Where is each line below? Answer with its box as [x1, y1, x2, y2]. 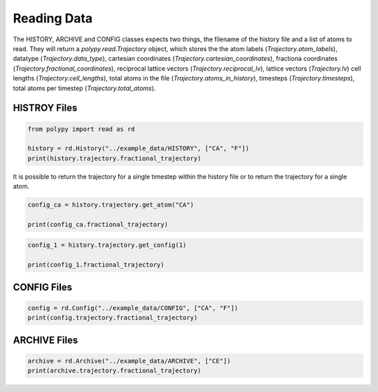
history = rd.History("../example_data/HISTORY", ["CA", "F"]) [27, 144, 250, 153]
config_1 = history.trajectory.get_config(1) [27, 241, 187, 249]
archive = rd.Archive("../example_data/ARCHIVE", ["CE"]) [27, 357, 231, 365]
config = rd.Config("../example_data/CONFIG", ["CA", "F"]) [27, 304, 239, 311]
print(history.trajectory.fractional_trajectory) [27, 154, 202, 162]
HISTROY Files [13, 102, 78, 114]
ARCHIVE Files [13, 334, 78, 346]
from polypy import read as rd [27, 125, 136, 133]
